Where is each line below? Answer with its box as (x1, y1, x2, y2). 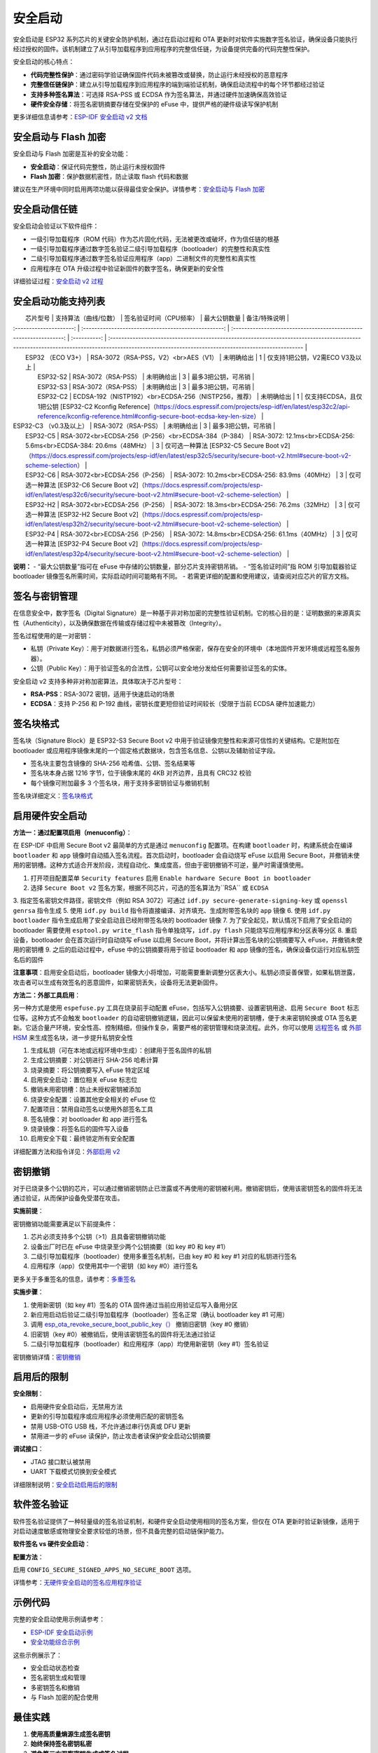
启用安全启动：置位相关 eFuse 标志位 (30, 1076, 138, 1084)
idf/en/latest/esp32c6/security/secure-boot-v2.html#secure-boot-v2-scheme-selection (25, 491, 279, 499)
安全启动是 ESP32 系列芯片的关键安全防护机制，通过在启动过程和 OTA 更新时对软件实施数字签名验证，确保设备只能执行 (13, 35, 358, 43)
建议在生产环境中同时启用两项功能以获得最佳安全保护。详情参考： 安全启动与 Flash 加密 (13, 185, 265, 194)
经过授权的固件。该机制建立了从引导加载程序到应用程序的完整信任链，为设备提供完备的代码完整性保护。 (13, 44, 314, 53)
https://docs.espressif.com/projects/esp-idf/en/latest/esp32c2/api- (155, 402, 351, 410)
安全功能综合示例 (30, 1638, 80, 1646)
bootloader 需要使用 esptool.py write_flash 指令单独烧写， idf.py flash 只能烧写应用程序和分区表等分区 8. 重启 (13, 926, 358, 934)
